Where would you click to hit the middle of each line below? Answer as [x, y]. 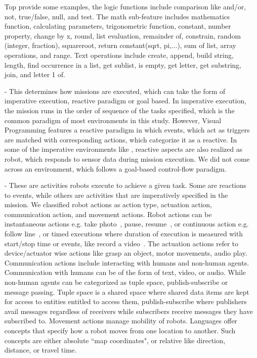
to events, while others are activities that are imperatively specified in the [116, 195]
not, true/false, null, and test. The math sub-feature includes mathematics [117, 16]
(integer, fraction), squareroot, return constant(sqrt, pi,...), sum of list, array [120, 45]
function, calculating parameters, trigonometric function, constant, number [118, 26]
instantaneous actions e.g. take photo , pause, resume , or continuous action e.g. [127, 224]
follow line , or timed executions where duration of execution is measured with [124, 234]
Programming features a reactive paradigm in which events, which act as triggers [127, 130]
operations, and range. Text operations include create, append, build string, [119, 55]
